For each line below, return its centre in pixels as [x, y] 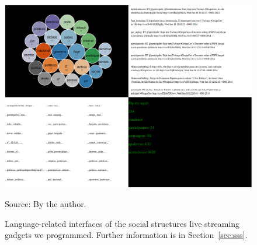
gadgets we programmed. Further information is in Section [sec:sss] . [126, 235]
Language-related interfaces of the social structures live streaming [122, 223]
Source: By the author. [46, 204]
